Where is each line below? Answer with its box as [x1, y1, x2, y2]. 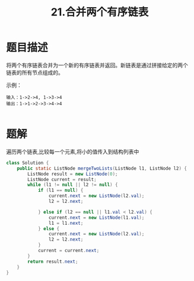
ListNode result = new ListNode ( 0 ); [27, 171, 118, 177]
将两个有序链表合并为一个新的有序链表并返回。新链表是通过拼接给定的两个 [6, 62, 188, 69]
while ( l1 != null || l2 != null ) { [27, 182, 118, 188]
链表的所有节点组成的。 [6, 69, 63, 76]
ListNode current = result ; [27, 176, 97, 182]
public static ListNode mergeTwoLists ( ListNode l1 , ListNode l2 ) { [17, 165, 187, 172]
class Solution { [6, 160, 49, 166]
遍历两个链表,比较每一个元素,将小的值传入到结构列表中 [6, 148, 139, 155]
